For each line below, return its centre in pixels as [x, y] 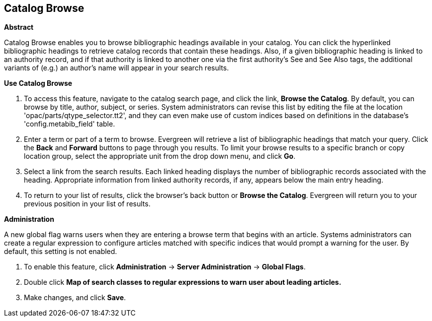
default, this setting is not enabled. [61, 252]
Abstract [19, 27]
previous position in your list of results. [87, 204]
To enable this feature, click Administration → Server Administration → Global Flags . [165, 267]
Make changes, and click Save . [75, 298]
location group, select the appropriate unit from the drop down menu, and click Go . [160, 156]
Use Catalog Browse [38, 83]
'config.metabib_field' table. [70, 124]
